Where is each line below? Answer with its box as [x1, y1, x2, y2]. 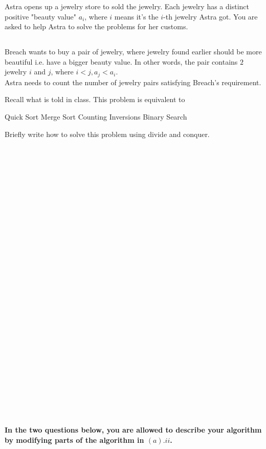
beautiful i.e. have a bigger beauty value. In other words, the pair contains [5, 56, 238, 67]
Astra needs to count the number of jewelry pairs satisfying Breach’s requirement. [5, 76, 261, 87]
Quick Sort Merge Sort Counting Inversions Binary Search [5, 111, 187, 122]
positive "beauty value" [5, 11, 77, 22]
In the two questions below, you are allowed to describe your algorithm [5, 424, 262, 435]
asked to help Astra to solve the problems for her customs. [5, 21, 188, 32]
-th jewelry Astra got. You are [163, 11, 258, 22]
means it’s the [114, 11, 159, 22]
